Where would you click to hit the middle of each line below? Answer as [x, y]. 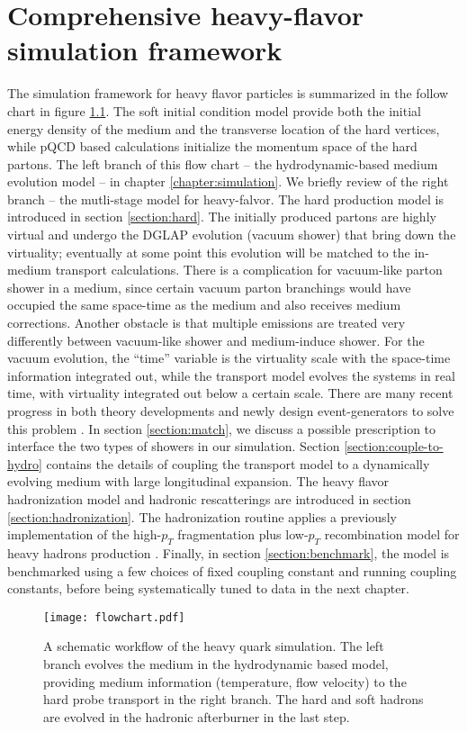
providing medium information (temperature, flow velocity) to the [225, 681]
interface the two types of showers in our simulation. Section [174, 446]
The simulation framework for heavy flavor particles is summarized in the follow [228, 93]
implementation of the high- [85, 534]
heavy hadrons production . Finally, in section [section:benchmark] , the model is [229, 552]
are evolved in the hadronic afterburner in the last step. [197, 716]
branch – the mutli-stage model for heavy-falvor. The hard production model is [225, 199]
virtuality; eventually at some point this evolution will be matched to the [209, 252]
